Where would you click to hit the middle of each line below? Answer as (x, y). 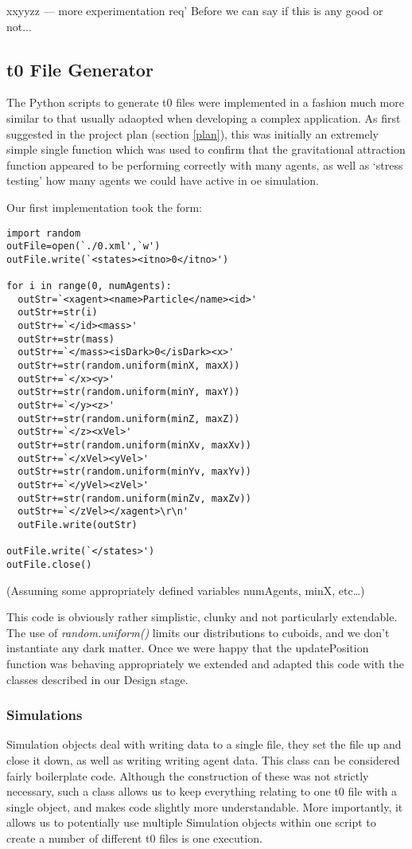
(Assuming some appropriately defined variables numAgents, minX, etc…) (186, 590)
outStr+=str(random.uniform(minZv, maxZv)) (134, 498)
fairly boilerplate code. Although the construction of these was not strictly (188, 775)
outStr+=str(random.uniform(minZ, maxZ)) (129, 419)
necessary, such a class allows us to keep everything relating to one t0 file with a (202, 791)
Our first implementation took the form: (104, 207)
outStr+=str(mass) (66, 339)
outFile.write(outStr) (78, 524)
